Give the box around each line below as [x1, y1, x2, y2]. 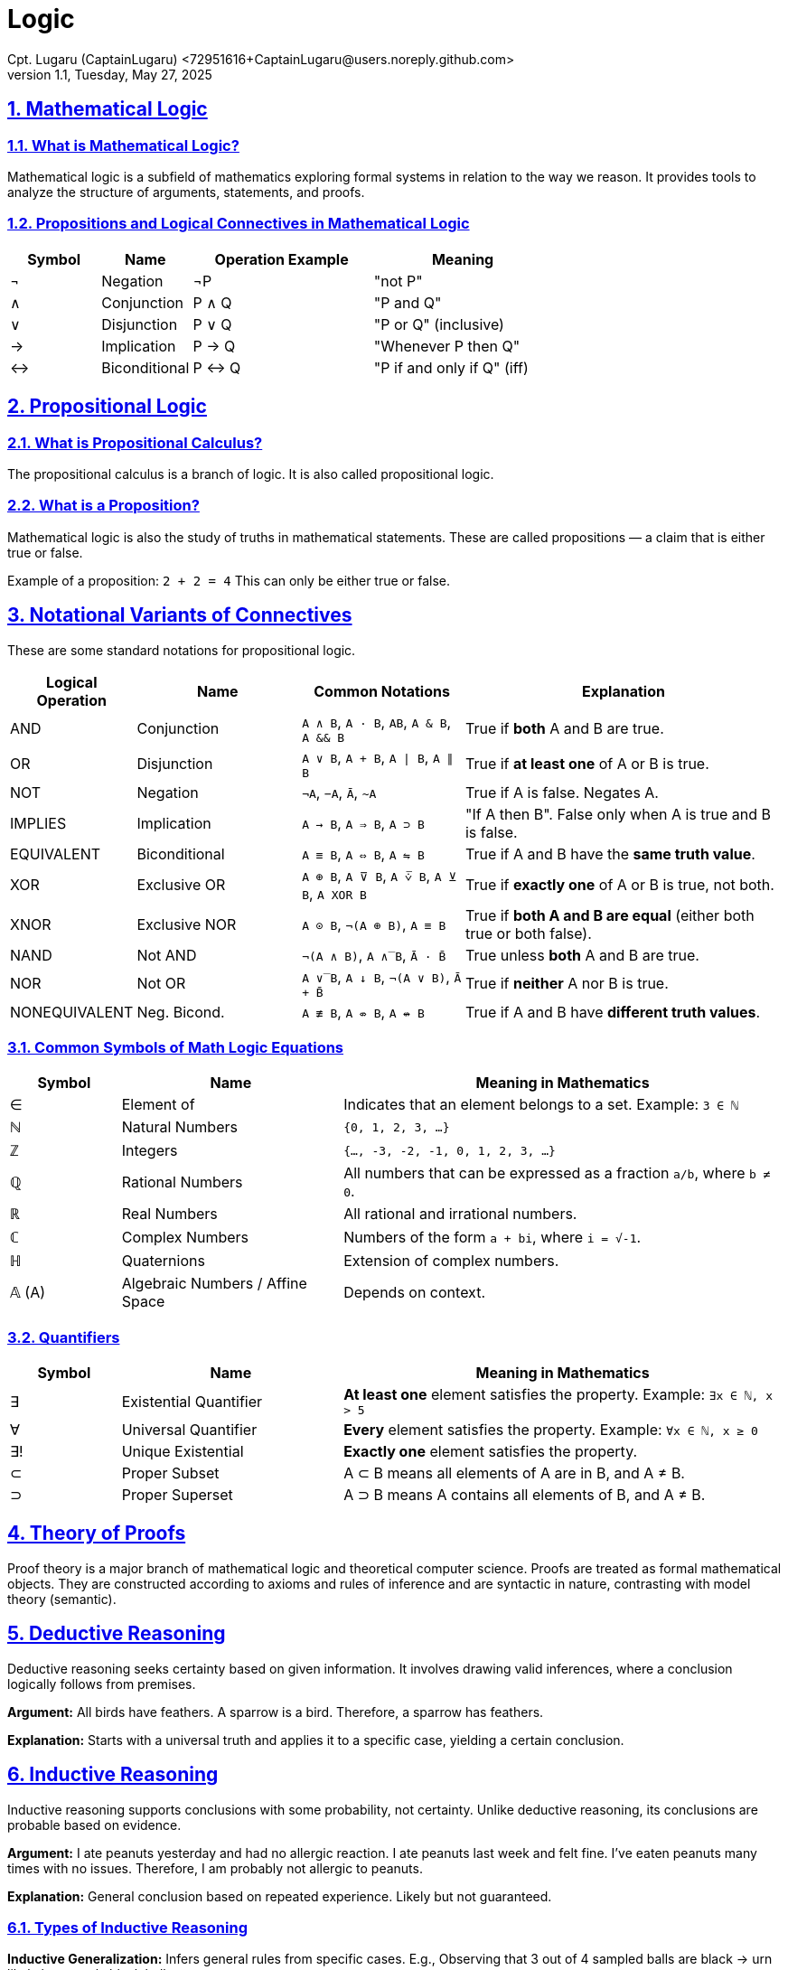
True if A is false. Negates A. [464, 783, 659, 802]
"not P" [373, 271, 423, 290]
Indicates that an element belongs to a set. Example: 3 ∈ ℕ [343, 1095, 738, 1114]
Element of [121, 1095, 195, 1114]
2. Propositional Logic [7, 395, 207, 418]
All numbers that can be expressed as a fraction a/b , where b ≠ [343, 1164, 771, 1183]
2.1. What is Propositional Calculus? [7, 433, 263, 452]
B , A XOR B [302, 884, 367, 903]
